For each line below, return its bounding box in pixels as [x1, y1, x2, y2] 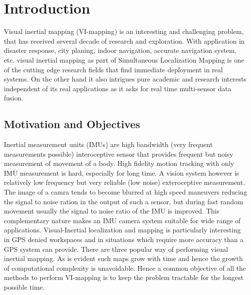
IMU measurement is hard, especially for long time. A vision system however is [4, 167, 239, 178]
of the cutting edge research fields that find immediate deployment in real [4, 64, 223, 74]
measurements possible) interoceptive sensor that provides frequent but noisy [4, 148, 234, 159]
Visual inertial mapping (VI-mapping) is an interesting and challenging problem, [4, 26, 244, 36]
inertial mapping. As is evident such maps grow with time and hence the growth [4, 253, 243, 263]
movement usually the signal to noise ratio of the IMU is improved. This [4, 206, 219, 216]
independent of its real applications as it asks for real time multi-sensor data [4, 83, 232, 93]
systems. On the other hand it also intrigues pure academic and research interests [4, 74, 247, 84]
